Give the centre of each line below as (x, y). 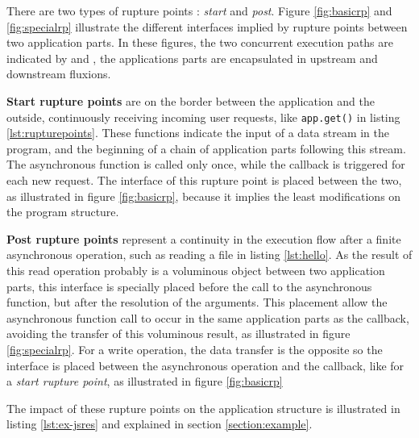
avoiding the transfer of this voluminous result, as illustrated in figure (178, 334)
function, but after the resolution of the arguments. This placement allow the (197, 302)
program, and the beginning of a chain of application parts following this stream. (206, 148)
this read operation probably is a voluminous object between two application (196, 270)
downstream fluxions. (59, 74)
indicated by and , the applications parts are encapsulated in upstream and (192, 58)
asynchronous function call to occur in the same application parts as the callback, (208, 317)
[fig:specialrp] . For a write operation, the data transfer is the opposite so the (195, 349)
